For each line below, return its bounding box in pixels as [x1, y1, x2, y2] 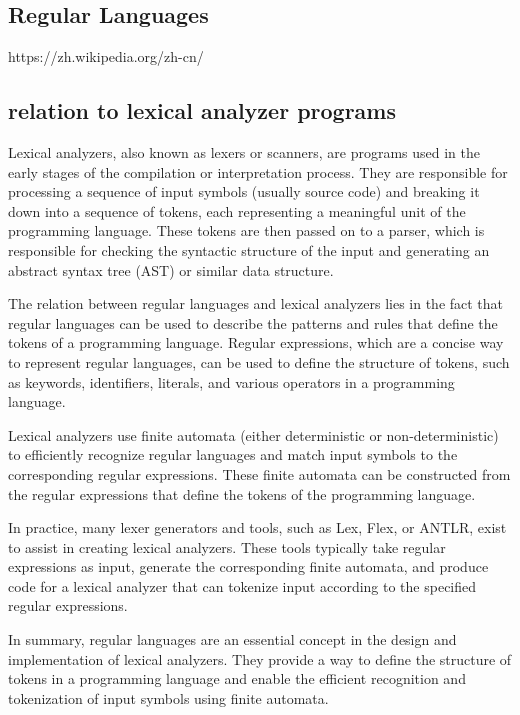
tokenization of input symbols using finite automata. [8, 687, 329, 708]
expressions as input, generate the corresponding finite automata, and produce [8, 556, 489, 577]
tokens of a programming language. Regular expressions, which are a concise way [8, 332, 504, 353]
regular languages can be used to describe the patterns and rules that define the [8, 312, 498, 333]
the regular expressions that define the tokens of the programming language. [8, 483, 476, 504]
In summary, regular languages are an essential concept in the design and [8, 629, 457, 650]
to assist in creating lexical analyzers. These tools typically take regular [8, 536, 446, 557]
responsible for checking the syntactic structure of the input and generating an [8, 239, 490, 260]
